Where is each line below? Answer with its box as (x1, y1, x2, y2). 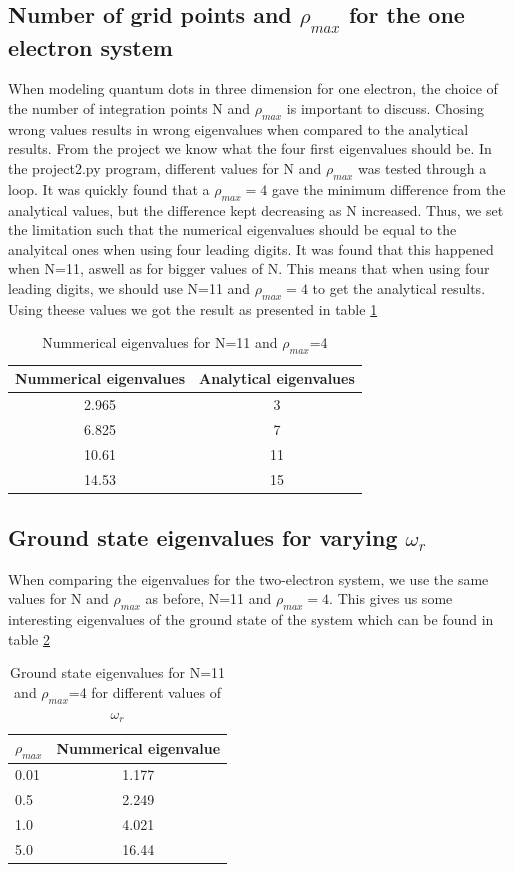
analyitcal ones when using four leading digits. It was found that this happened (8, 238, 494, 259)
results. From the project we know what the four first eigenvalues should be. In (8, 138, 492, 159)
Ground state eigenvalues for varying (8, 521, 398, 552)
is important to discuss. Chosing (286, 97, 485, 118)
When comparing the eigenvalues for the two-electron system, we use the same (8, 568, 489, 589)
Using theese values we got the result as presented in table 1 (8, 298, 378, 319)
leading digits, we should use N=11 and (8, 277, 251, 298)
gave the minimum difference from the (271, 178, 506, 199)
